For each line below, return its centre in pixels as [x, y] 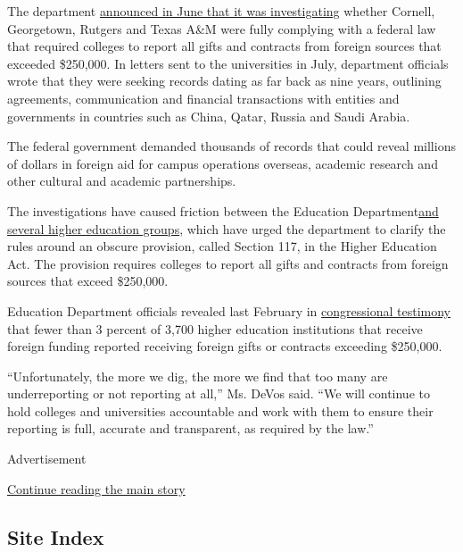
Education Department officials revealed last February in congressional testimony [229, 310]
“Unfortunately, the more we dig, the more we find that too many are [198, 376]
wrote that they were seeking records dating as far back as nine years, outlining [224, 81]
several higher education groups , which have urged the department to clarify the [227, 228]
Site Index [56, 536]
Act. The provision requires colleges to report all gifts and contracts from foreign [228, 263]
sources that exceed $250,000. [88, 281]
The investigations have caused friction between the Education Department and [223, 210]
